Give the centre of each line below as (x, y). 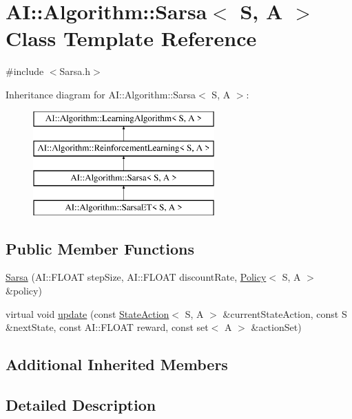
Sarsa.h (75, 71)
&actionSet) (276, 327)
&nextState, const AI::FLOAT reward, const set (107, 327)
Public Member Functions (100, 248)
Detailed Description (81, 405)
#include (25, 71)
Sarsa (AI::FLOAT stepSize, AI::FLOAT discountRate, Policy (136, 277)
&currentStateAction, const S (285, 313)
